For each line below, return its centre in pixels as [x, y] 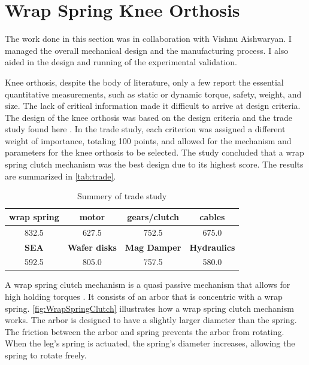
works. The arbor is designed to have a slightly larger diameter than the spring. [151, 320]
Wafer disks [92, 247]
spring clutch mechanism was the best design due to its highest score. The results [154, 164]
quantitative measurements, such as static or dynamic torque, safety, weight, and [153, 94]
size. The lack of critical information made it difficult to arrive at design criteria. [153, 106]
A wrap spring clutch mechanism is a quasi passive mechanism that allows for [148, 285]
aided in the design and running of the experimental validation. [121, 62]
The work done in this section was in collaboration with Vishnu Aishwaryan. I [148, 39]
